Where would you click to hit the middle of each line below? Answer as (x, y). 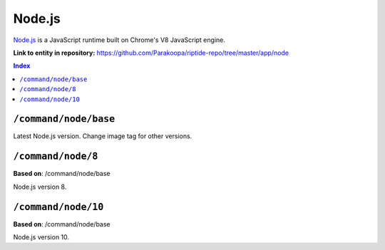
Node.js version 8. (40, 187)
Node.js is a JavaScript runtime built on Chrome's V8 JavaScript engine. (119, 40)
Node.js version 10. (41, 237)
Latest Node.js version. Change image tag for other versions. (103, 136)
